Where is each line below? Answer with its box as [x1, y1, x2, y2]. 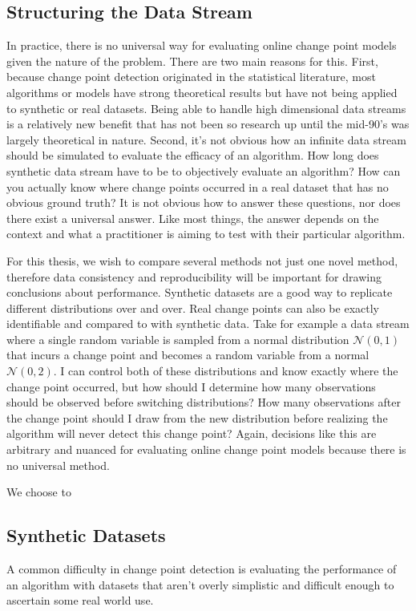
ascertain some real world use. [6, 592, 154, 609]
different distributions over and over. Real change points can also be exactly [6, 299, 379, 316]
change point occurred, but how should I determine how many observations [6, 378, 376, 395]
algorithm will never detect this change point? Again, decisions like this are [6, 425, 377, 442]
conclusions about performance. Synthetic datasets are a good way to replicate [6, 284, 393, 301]
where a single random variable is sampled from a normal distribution [6, 330, 349, 347]
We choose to [6, 484, 71, 500]
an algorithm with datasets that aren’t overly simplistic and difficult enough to [6, 576, 394, 593]
